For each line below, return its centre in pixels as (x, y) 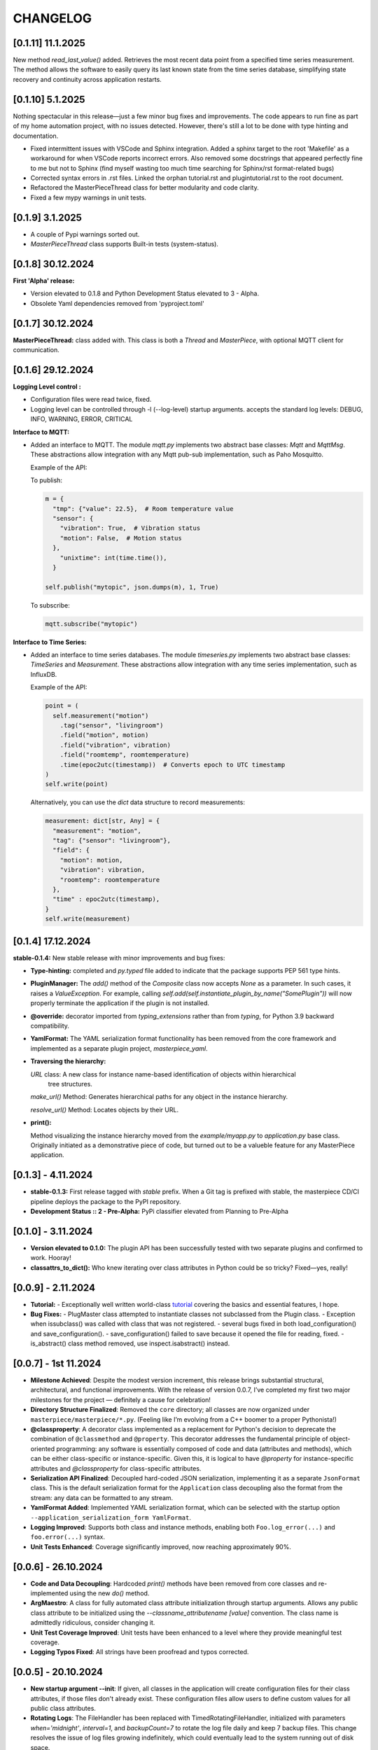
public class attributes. (63, 1709)
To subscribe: (50, 605)
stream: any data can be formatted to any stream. (102, 1497)
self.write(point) (77, 784)
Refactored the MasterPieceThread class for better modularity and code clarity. (145, 188)
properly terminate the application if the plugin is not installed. (120, 1003)
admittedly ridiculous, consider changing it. (93, 1623)
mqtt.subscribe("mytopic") (91, 624)
